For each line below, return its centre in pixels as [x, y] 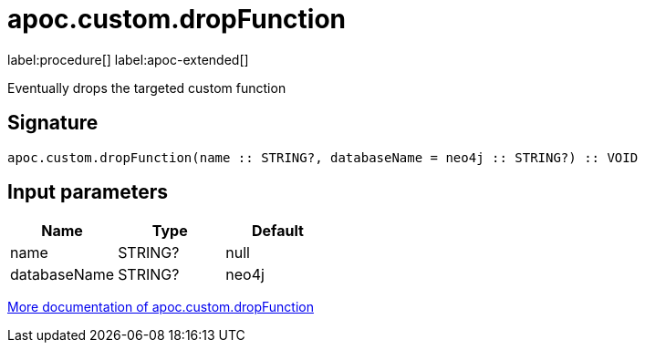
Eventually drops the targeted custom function [147, 87]
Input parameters [88, 192]
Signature [53, 123]
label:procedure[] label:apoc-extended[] [128, 59]
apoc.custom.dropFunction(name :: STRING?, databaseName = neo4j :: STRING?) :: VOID [323, 157]
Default [278, 231]
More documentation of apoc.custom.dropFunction [161, 307]
